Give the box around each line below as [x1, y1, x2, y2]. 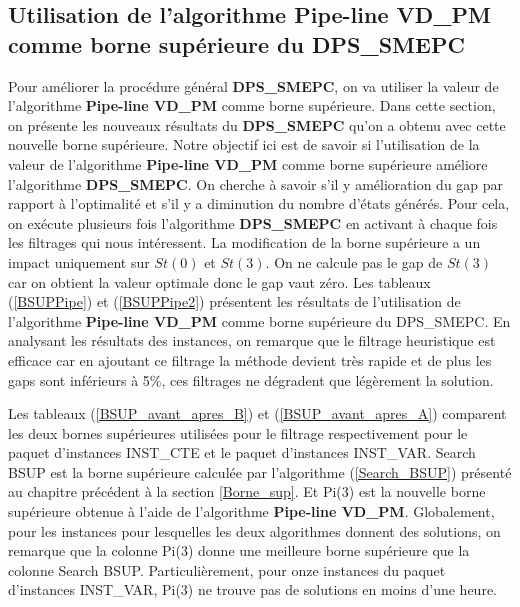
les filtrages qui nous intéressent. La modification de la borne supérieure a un [8, 232, 481, 253]
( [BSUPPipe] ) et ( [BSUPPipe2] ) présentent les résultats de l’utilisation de [8, 291, 461, 312]
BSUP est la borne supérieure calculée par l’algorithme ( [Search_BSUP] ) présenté [8, 461, 512, 482]
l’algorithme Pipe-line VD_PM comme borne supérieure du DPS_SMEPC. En [8, 310, 511, 331]
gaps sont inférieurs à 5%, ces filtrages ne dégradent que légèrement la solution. [8, 369, 494, 390]
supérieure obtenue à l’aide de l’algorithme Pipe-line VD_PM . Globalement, [8, 501, 495, 522]
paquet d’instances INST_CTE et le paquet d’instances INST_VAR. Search [8, 442, 476, 463]
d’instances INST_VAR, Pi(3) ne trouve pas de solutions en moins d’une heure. [8, 579, 497, 600]
